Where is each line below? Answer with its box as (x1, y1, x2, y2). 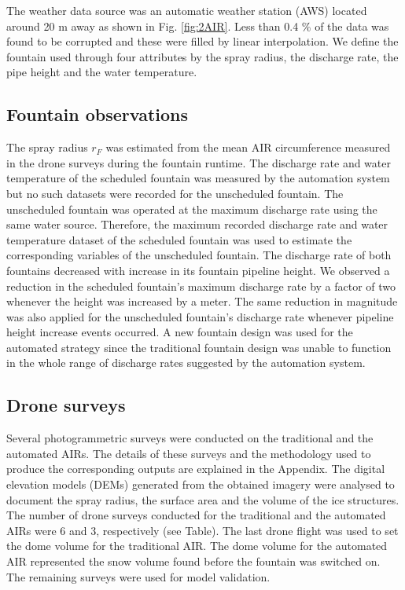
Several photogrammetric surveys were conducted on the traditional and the (6, 430, 374, 446)
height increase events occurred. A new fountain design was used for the (6, 324, 353, 340)
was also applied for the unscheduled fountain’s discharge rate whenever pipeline (6, 308, 394, 324)
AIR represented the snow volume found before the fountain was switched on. (6, 553, 381, 570)
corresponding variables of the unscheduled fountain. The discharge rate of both (6, 247, 392, 263)
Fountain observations (6, 102, 189, 126)
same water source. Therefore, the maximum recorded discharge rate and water (6, 216, 388, 233)
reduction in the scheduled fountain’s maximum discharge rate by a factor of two (6, 277, 396, 294)
